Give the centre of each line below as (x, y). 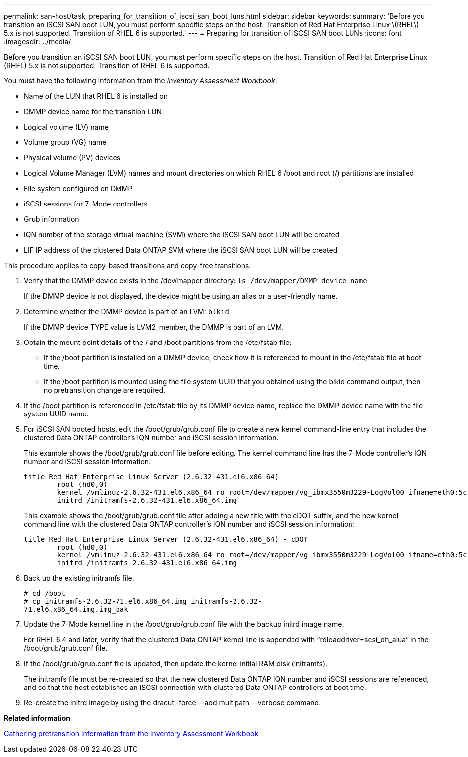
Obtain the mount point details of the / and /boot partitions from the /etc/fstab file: (158, 342)
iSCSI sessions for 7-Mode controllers (86, 204)
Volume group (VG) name (65, 142)
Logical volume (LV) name (66, 127)
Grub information (52, 219)
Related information (37, 718)
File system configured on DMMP (78, 188)
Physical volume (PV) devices (72, 158)
